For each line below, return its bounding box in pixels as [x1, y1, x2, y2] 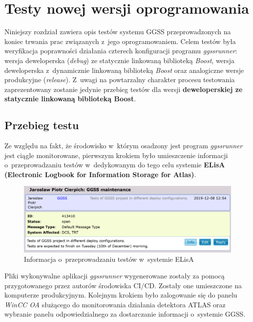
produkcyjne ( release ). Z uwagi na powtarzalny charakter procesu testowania [4, 74, 235, 85]
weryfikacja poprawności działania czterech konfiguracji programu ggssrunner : [4, 46, 237, 56]
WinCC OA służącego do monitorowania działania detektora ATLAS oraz [4, 299, 226, 309]
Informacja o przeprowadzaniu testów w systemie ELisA [24, 254, 194, 264]
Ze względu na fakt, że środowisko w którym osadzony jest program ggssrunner [4, 140, 243, 151]
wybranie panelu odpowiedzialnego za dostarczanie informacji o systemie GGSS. [4, 309, 246, 319]
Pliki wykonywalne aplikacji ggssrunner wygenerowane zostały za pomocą [4, 271, 225, 281]
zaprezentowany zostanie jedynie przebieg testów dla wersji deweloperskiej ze [4, 84, 243, 94]
